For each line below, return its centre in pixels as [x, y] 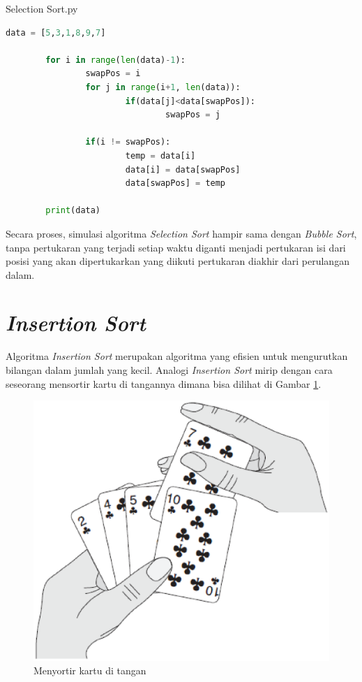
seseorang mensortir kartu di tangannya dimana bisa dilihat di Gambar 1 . [164, 383]
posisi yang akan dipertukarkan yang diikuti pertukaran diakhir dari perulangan [178, 261]
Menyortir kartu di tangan [90, 670]
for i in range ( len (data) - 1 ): [115, 60]
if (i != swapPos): [128, 142]
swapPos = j [193, 115]
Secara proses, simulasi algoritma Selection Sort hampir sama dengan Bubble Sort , [181, 233]
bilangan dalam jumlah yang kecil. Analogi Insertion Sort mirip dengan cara [169, 370]
